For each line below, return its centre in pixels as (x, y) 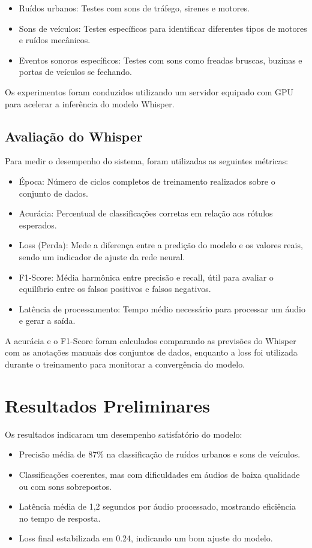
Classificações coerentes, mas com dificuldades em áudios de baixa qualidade (159, 474)
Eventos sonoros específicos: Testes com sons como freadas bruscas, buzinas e (160, 60)
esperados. (38, 225)
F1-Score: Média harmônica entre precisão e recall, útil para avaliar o (146, 277)
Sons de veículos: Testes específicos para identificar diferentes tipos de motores (163, 28)
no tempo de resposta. (60, 518)
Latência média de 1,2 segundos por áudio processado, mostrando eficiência (157, 506)
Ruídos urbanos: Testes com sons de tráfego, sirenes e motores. (134, 8)
